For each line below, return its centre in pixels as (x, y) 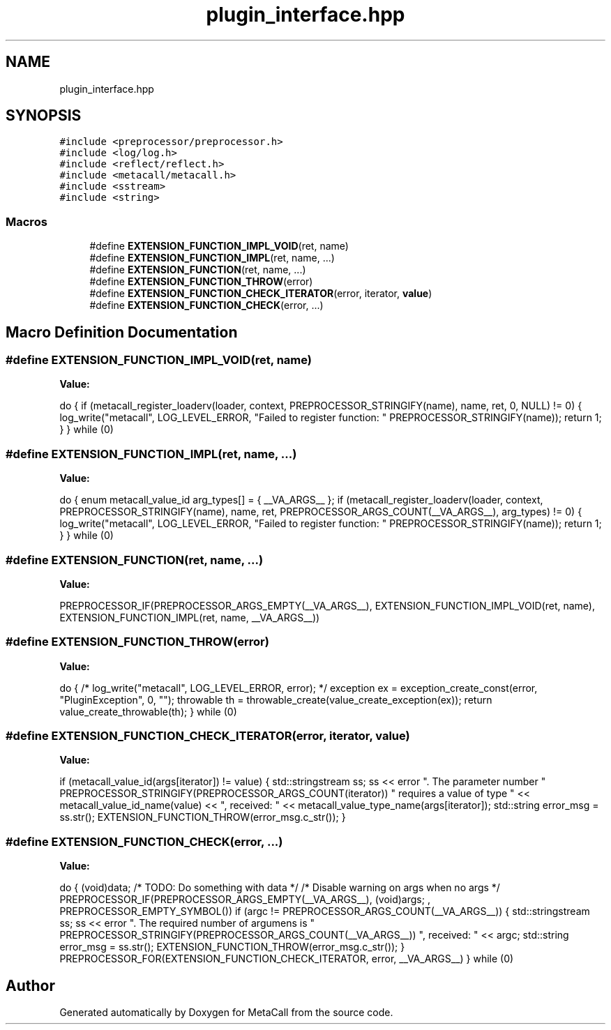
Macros (27, 221)
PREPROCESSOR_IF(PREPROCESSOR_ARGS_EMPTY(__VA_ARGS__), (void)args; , (245, 900)
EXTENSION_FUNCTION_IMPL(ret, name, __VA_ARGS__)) (190, 617)
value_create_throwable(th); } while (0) (148, 711)
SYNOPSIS (44, 116)
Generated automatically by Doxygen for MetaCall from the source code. (226, 1012)
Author (30, 985)
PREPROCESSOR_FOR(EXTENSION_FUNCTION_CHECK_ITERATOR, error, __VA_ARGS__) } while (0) (287, 959)
